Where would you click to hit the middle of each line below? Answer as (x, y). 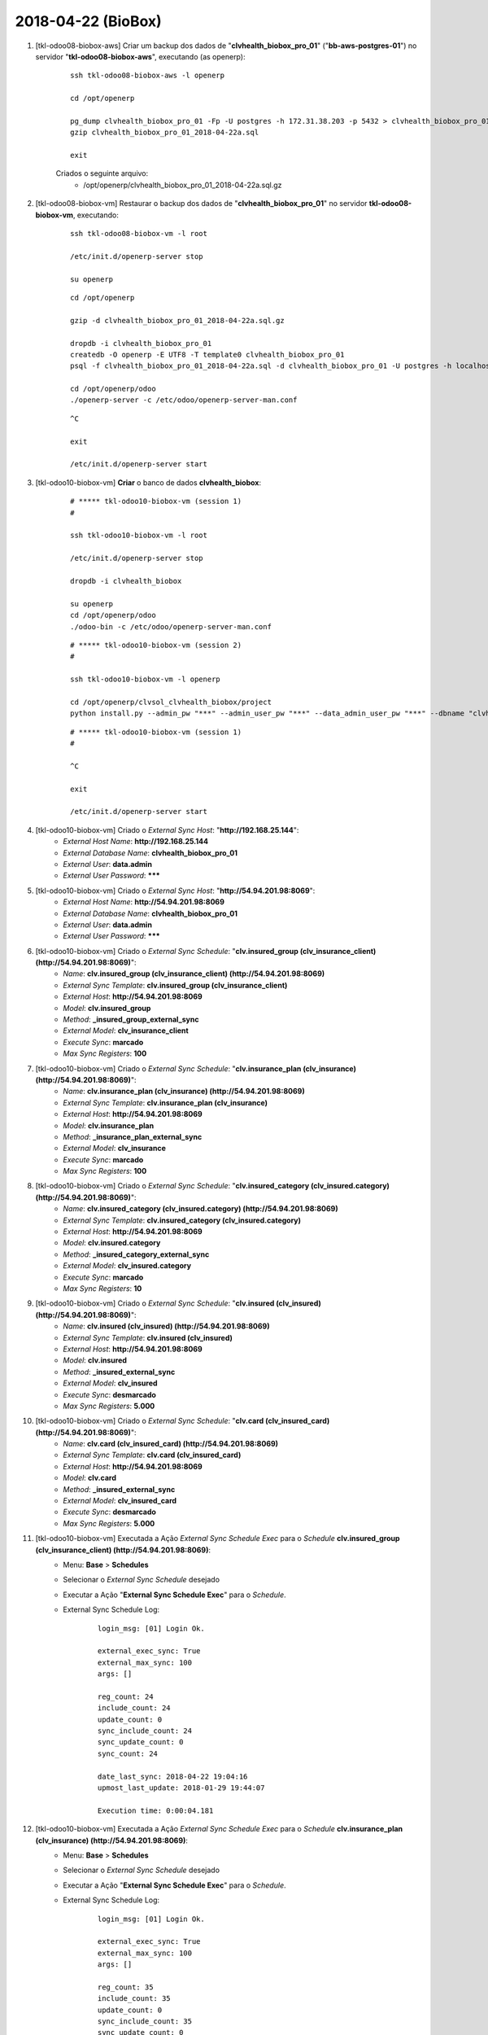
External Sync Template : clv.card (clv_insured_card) (152, 1455)
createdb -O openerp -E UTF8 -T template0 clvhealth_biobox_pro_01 (207, 354)
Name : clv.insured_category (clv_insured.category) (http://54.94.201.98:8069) (200, 1209)
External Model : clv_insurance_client (126, 1031)
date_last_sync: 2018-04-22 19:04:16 (173, 1776)
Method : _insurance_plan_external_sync (133, 1136)
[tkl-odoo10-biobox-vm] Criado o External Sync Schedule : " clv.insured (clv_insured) (178, 1303)
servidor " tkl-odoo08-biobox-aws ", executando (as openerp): (140, 56)
